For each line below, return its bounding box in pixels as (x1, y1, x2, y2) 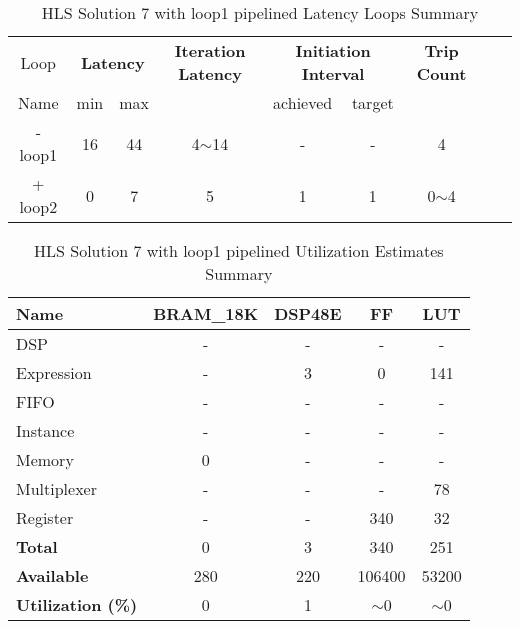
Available (16, 564, 89, 587)
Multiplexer (16, 477, 97, 500)
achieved (273, 91, 333, 114)
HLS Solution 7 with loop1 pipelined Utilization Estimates (34, 239, 444, 262)
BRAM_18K (153, 302, 259, 325)
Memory (16, 448, 74, 471)
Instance (16, 419, 75, 442)
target (351, 91, 394, 114)
